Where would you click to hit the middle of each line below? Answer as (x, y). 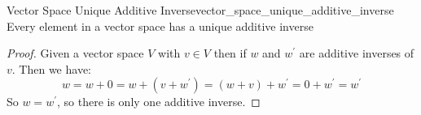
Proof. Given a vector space (75, 53)
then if (230, 53)
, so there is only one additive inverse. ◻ (159, 102)
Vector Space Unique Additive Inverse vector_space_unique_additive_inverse (200, 10)
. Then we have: (51, 68)
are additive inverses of (357, 53)
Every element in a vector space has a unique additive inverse (160, 26)
